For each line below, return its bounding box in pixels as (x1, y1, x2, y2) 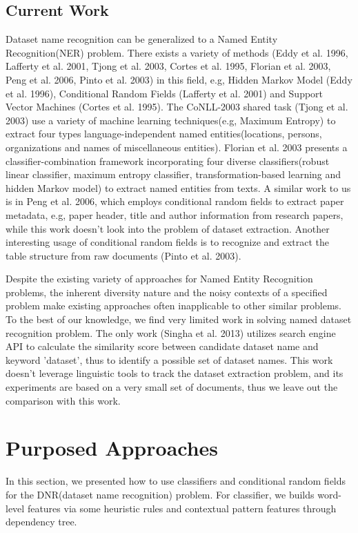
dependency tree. (6, 514, 77, 529)
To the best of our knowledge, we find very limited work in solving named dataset (6, 312, 352, 327)
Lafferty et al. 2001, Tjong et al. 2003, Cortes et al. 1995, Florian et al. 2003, (6, 59, 331, 73)
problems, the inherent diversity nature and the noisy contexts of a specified (6, 284, 328, 299)
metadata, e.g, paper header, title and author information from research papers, (6, 207, 344, 222)
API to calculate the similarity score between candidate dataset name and (6, 339, 319, 353)
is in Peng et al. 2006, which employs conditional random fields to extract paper (6, 194, 344, 209)
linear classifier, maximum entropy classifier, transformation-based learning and (6, 167, 341, 182)
